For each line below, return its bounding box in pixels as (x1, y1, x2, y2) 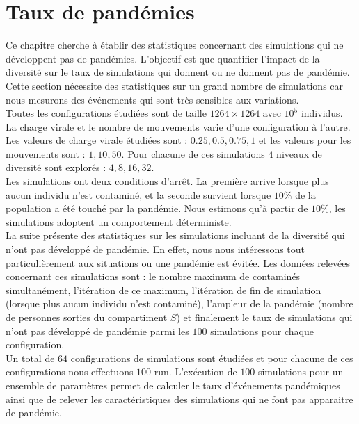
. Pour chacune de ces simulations (121, 146, 265, 161)
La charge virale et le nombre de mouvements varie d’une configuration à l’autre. (6, 119, 351, 133)
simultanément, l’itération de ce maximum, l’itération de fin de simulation (6, 282, 321, 297)
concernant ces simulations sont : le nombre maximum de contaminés (6, 269, 301, 284)
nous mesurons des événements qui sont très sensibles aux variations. (6, 92, 299, 106)
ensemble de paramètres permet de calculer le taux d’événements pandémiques (6, 377, 340, 392)
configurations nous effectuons (6, 364, 134, 379)
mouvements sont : (6, 146, 86, 161)
